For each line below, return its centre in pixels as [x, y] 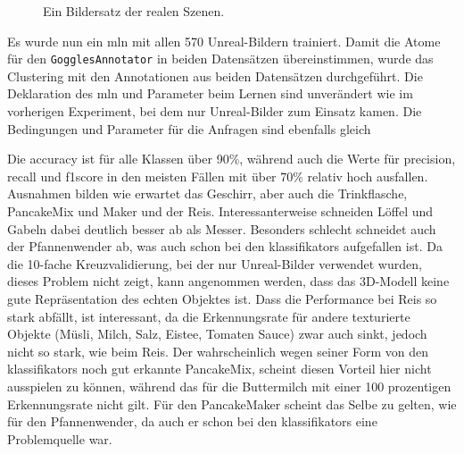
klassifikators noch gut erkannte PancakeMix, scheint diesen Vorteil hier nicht [220, 369]
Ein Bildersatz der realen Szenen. [134, 11]
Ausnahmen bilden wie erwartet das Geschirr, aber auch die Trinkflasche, [207, 193]
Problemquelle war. [60, 438]
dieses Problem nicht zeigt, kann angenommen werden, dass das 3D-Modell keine [228, 281]
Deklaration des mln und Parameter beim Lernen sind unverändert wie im [210, 93]
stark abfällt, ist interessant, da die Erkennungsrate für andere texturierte [209, 316]
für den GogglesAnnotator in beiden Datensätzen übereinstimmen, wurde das [220, 59]
